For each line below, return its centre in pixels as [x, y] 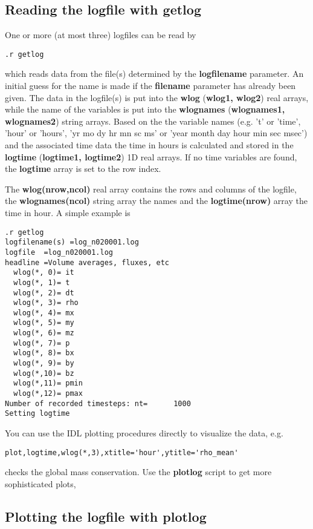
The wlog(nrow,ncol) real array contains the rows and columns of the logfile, [151, 189]
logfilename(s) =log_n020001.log [72, 242]
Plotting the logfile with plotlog [106, 516]
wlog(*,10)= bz [44, 373]
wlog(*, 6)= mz [44, 333]
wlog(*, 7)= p [42, 343]
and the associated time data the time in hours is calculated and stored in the [149, 145]
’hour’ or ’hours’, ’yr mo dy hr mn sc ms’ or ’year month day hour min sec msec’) [156, 133]
